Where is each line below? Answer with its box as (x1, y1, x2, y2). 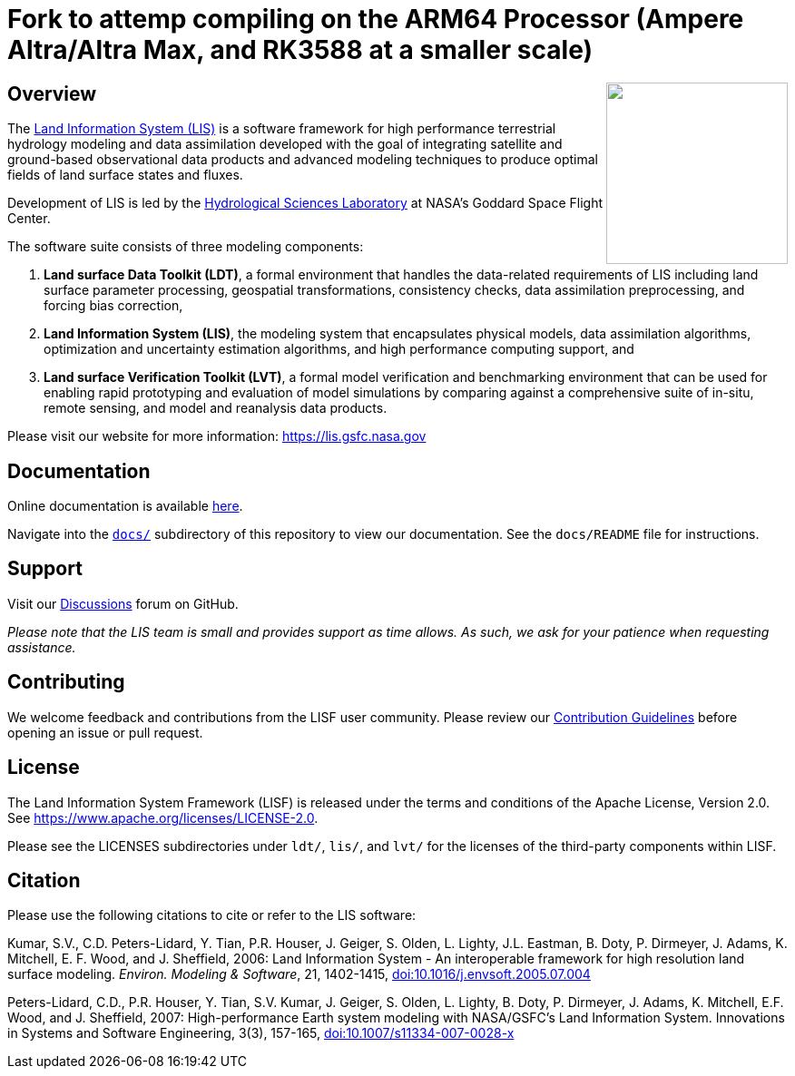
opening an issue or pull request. (7, 724, 203, 740)
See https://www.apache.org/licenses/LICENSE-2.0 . (7, 809, 319, 826)
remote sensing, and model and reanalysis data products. (44, 400, 388, 416)
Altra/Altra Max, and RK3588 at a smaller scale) (7, 34, 594, 65)
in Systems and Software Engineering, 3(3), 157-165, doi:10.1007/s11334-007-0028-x (7, 1025, 515, 1042)
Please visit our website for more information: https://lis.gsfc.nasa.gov (7, 428, 427, 445)
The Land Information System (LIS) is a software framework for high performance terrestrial (7, 121, 556, 137)
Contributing (7, 670, 125, 694)
